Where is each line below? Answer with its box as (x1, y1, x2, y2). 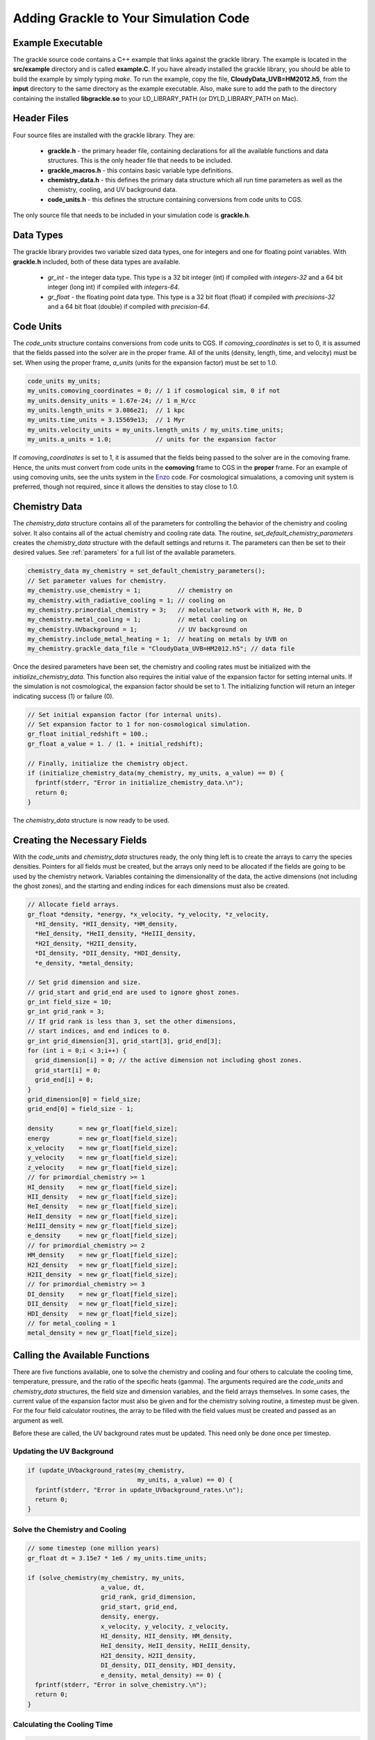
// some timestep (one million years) (27, 1544, 160, 1552)
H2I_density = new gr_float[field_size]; (27, 1260, 178, 1269)
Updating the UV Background (12, 1446, 114, 1456)
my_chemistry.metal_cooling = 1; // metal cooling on (27, 616, 248, 624)
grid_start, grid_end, (101, 1603, 178, 1611)
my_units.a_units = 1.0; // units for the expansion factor (27, 436, 277, 443)
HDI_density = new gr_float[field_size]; (27, 1309, 178, 1318)
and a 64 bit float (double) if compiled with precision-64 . (47, 303, 210, 311)
